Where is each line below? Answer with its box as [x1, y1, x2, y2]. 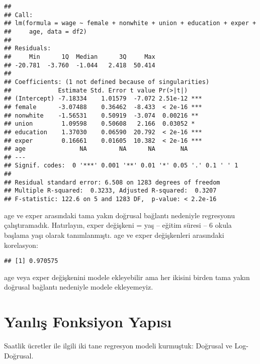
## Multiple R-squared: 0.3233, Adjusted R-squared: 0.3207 [4, 187, 217, 195]
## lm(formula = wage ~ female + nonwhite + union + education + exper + [4, 20, 256, 27]
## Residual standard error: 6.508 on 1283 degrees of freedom [4, 178, 220, 186]
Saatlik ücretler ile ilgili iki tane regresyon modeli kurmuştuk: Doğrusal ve [4, 340, 232, 351]
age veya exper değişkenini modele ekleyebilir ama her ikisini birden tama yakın [4, 271, 250, 282]
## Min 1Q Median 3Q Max [4, 53, 155, 60]
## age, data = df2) [4, 28, 87, 35]
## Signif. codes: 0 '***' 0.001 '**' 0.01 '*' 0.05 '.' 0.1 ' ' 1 [4, 162, 238, 169]
